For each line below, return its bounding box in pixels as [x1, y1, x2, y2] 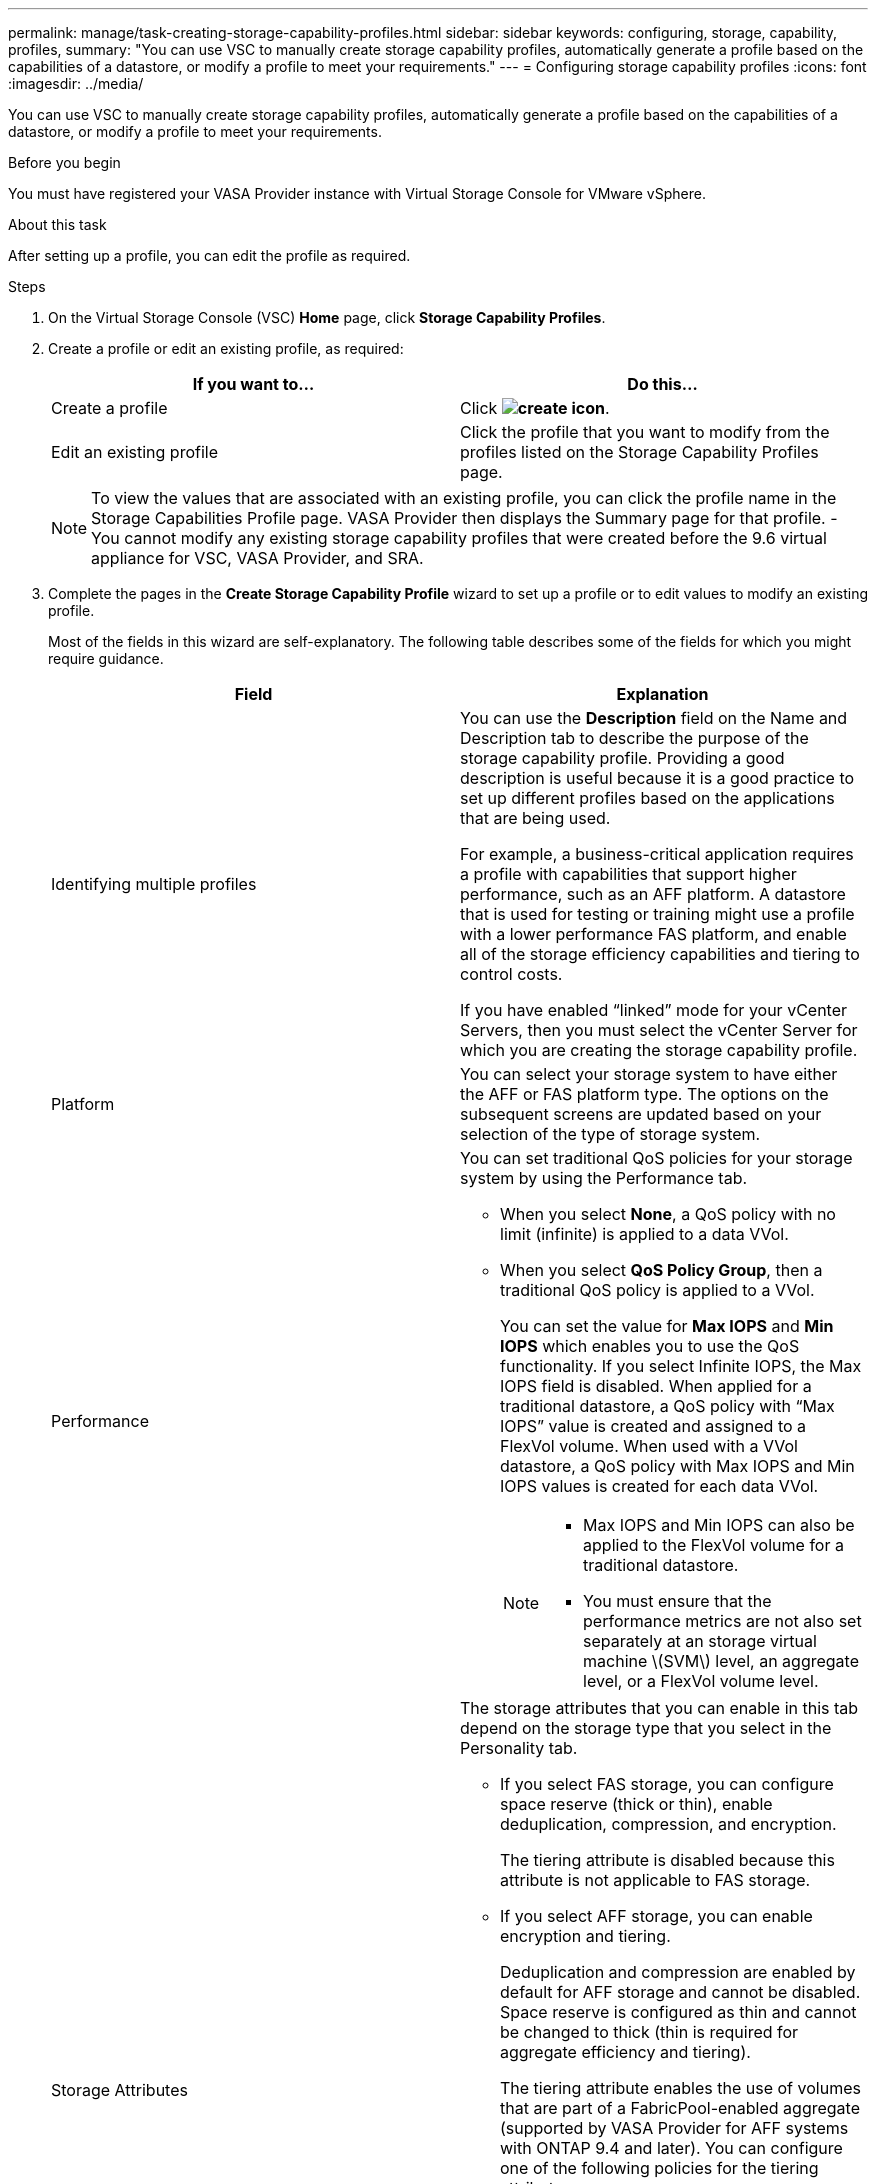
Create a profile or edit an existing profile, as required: [48, 340, 404, 357]
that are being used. [460, 808, 611, 828]
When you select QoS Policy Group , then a [500, 1260, 823, 1280]
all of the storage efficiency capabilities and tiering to [460, 944, 860, 964]
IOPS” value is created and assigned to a [500, 1416, 807, 1436]
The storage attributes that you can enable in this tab [460, 1698, 859, 1718]
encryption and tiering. [500, 1926, 671, 1946]
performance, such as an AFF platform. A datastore [460, 884, 846, 904]
